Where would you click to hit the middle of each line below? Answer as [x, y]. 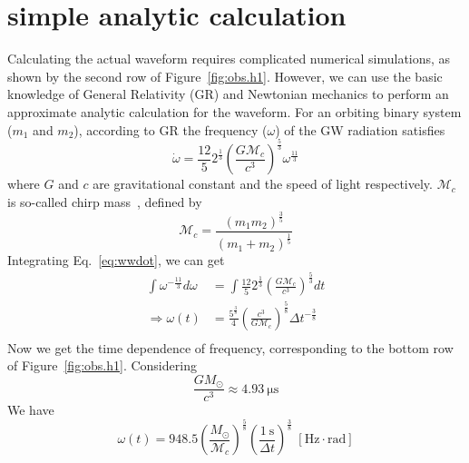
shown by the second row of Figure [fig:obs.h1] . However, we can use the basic [225, 76]
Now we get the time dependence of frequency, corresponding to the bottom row [230, 347]
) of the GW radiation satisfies [360, 129]
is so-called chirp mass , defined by [105, 202]
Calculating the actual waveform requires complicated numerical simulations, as [229, 59]
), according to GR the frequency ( [171, 129]
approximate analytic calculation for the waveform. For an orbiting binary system [234, 111]
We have [31, 410]
